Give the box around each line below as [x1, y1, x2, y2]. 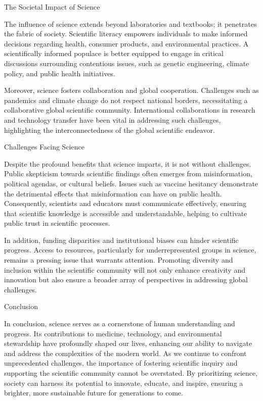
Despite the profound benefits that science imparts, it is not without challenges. [4, 158, 251, 169]
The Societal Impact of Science [4, 2, 100, 12]
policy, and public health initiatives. [4, 68, 115, 78]
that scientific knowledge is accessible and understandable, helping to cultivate [4, 208, 247, 218]
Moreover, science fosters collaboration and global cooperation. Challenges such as [4, 85, 259, 95]
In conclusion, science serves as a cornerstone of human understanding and [4, 318, 235, 329]
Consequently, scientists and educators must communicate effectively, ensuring [4, 198, 246, 209]
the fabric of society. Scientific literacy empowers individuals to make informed [4, 28, 248, 39]
